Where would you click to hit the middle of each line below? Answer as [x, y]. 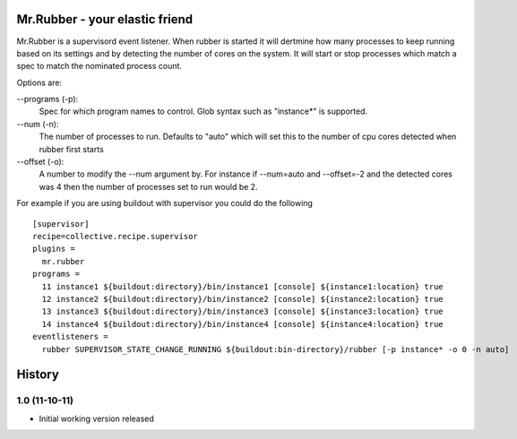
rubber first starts [72, 149]
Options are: [39, 82]
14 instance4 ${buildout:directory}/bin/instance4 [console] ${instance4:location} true [242, 324]
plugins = [54, 249]
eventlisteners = [70, 337]
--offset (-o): [40, 162]
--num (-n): [38, 124]
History [38, 375]
